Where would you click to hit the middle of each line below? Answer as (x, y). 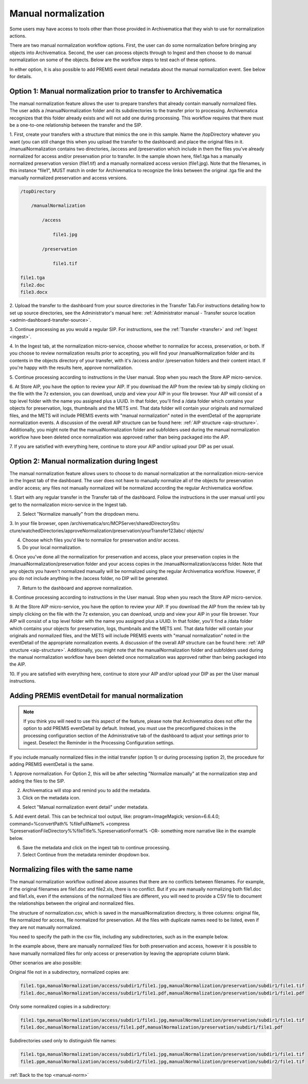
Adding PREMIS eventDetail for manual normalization (96, 696)
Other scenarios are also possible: (46, 963)
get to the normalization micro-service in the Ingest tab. (69, 504)
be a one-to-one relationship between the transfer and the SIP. (76, 125)
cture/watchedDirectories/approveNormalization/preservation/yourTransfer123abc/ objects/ (107, 531)
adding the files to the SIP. (37, 781)
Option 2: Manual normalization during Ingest (84, 461)
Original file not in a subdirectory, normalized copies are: (69, 972)
